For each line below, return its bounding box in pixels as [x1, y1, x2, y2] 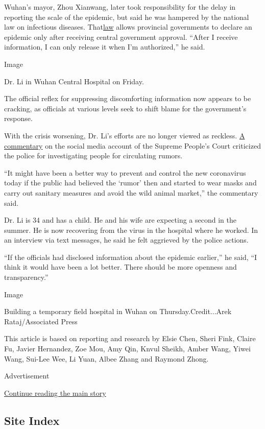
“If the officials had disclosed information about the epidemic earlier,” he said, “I [4, 251, 257, 262]
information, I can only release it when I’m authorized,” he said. [4, 41, 205, 52]
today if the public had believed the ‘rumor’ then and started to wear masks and [4, 177, 257, 188]
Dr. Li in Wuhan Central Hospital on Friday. [4, 76, 144, 86]
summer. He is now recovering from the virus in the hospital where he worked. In [4, 224, 258, 235]
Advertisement [4, 370, 50, 381]
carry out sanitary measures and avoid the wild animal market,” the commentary [4, 187, 258, 198]
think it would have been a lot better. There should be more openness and [4, 261, 237, 272]
